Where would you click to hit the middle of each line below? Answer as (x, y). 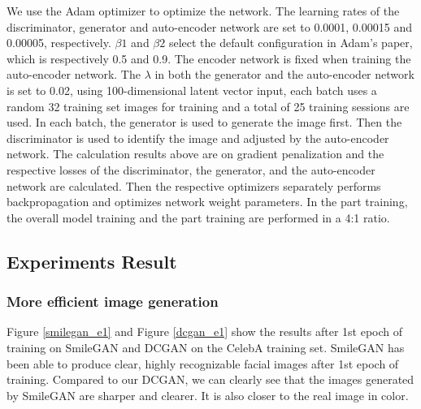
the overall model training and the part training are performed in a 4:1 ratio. (198, 217)
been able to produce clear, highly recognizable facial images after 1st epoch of (203, 363)
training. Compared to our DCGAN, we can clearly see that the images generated (210, 379)
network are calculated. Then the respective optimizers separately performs (194, 185)
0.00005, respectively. (59, 43)
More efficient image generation (113, 301)
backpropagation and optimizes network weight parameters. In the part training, (207, 202)
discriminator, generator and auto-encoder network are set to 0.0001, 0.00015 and (209, 26)
